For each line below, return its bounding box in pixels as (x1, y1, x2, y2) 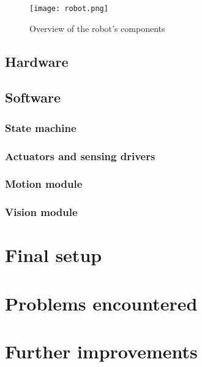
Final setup (5, 242, 102, 268)
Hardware (5, 52, 69, 71)
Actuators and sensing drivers (5, 148, 155, 163)
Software (5, 88, 61, 107)
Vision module (5, 204, 78, 220)
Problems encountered (5, 290, 198, 315)
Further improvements (5, 339, 198, 364)
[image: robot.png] (29, 4, 108, 13)
